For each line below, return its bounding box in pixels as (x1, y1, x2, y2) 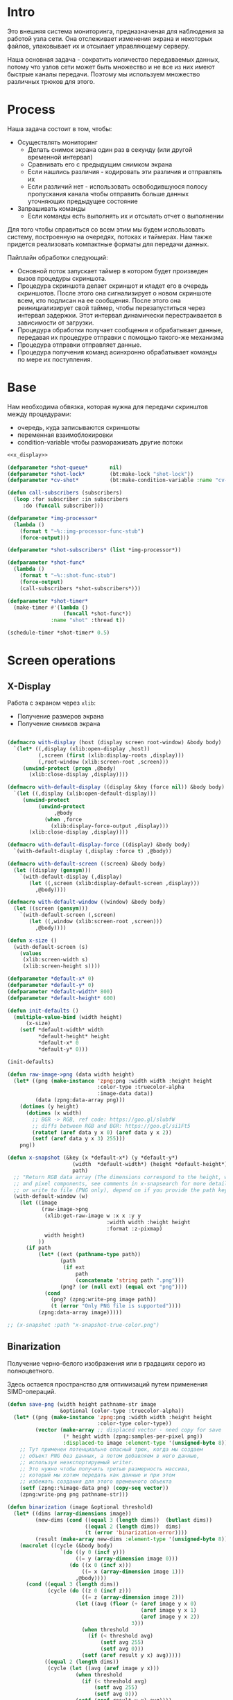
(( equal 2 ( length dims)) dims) (84, 1523, 182, 1530)
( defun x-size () (7, 937, 58, 944)
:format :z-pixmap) (106, 1225, 163, 1232)
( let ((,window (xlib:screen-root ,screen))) (28, 918, 163, 925)
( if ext (62, 1264, 85, 1271)
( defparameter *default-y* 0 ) (7, 982, 95, 989)
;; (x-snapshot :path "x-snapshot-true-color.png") (7, 1322, 159, 1329)
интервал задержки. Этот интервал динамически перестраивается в (17, 311, 223, 319)
